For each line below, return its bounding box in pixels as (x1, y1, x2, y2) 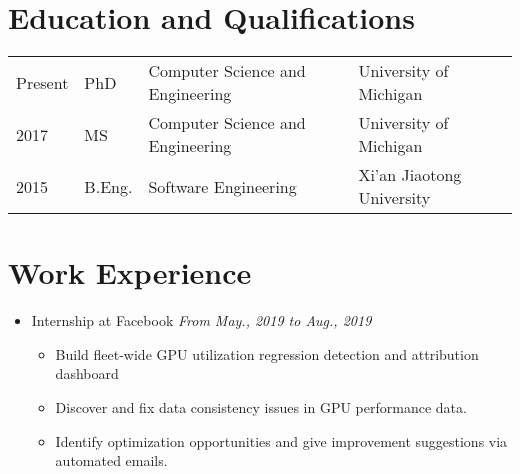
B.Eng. (84, 174, 133, 198)
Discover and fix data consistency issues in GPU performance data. (55, 397, 467, 418)
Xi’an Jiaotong (358, 163, 462, 187)
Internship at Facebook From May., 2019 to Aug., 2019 (31, 310, 372, 331)
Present (16, 70, 69, 94)
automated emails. (55, 450, 168, 471)
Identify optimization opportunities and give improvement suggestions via (55, 430, 508, 451)
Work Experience (8, 252, 252, 293)
